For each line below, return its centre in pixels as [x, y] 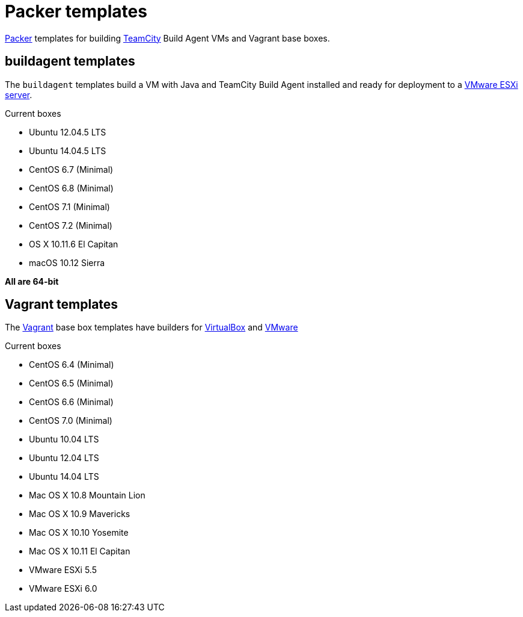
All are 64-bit [32, 281]
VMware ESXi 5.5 [63, 570]
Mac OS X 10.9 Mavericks [80, 514]
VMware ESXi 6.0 [63, 589]
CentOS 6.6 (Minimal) [71, 402]
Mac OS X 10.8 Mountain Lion [87, 495]
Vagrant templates [62, 305]
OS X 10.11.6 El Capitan [74, 244]
